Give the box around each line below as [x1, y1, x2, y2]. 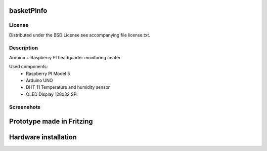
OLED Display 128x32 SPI [26, 91, 78, 97]
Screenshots [9, 104, 41, 111]
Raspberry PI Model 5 [26, 71, 70, 76]
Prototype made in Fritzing [9, 117, 93, 126]
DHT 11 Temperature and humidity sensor [26, 84, 110, 90]
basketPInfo [9, 6, 47, 15]
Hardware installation [9, 133, 77, 142]
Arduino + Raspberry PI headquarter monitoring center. [9, 54, 122, 60]
